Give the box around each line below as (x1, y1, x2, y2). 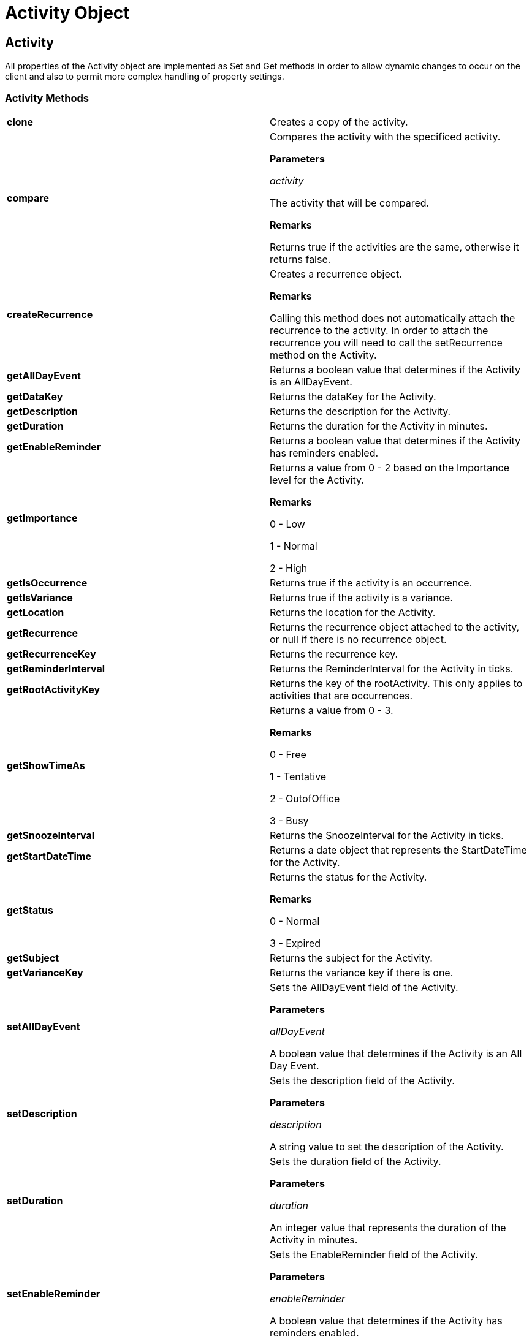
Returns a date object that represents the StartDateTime (270, 843, 527, 856)
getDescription (7, 404, 78, 417)
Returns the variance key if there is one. (270, 966, 454, 979)
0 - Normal (270, 914, 320, 927)
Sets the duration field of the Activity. (270, 1155, 441, 1167)
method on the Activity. (270, 348, 377, 361)
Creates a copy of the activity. (270, 115, 408, 128)
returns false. (270, 252, 331, 265)
